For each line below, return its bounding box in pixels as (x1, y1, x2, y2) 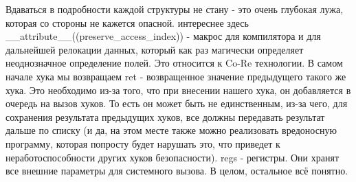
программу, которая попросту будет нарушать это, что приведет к (5, 136, 280, 150)
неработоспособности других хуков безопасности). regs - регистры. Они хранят (5, 150, 340, 164)
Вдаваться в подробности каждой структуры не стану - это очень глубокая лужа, (5, 2, 344, 16)
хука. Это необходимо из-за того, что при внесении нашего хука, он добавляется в (5, 82, 351, 97)
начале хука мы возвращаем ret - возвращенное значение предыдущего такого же (5, 69, 346, 83)
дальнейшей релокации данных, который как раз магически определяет (5, 42, 304, 56)
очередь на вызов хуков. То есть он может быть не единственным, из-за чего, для (5, 96, 348, 111)
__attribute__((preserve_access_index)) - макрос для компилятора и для (5, 29, 321, 43)
